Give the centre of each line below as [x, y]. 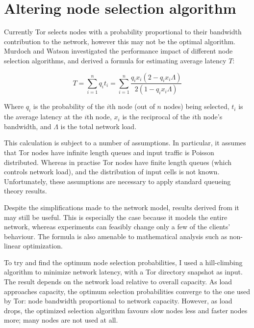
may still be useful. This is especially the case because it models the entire [116, 217]
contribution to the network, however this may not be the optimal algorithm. [120, 41]
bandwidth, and [28, 126]
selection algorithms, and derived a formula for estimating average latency [115, 60]
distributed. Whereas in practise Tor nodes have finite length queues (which [118, 162]
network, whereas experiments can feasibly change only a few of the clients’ [117, 227]
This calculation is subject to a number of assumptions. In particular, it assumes [125, 143]
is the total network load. [99, 126]
